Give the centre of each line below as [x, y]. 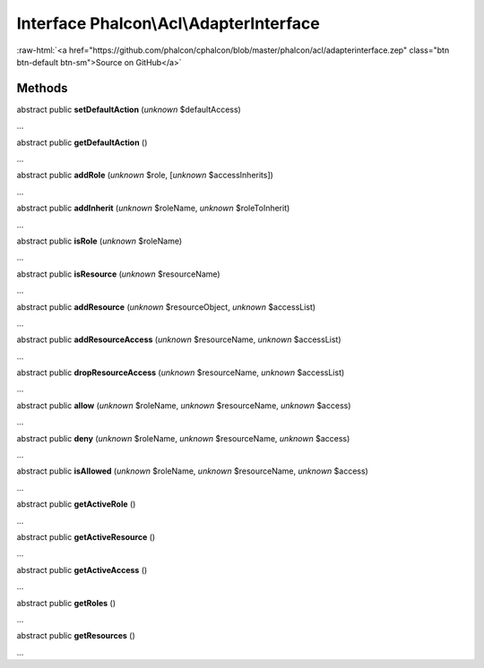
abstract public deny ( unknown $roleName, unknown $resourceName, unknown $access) [183, 438]
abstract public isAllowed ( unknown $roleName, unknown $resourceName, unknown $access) [193, 471]
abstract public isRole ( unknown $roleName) [99, 241]
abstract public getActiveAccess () [82, 570]
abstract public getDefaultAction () [82, 142]
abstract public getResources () [76, 636]
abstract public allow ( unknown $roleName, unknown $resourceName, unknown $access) [184, 405]
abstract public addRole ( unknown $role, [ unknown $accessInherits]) [145, 176]
